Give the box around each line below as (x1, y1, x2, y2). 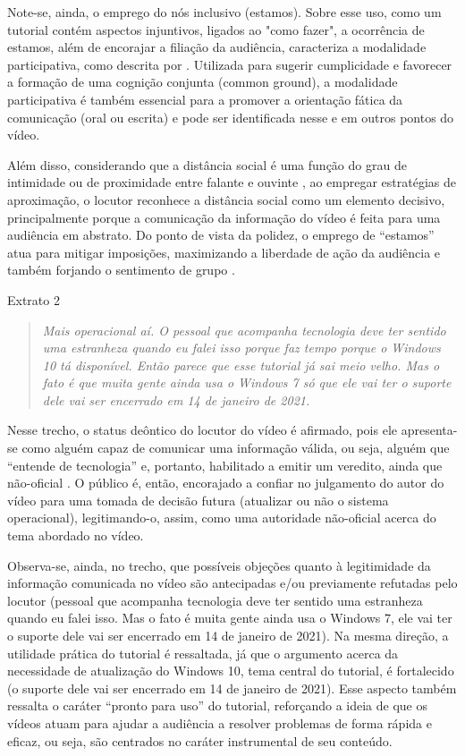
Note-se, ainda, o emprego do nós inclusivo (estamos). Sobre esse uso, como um (7, 3, 442, 21)
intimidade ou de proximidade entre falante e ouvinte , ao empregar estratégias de (7, 173, 457, 191)
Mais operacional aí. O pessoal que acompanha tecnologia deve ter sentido (42, 320, 446, 339)
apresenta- (401, 420, 458, 439)
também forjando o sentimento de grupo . (7, 260, 235, 279)
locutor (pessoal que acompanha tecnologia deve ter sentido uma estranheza (7, 590, 423, 609)
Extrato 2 (7, 290, 60, 309)
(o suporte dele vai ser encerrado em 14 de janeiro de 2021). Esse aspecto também (7, 678, 457, 697)
